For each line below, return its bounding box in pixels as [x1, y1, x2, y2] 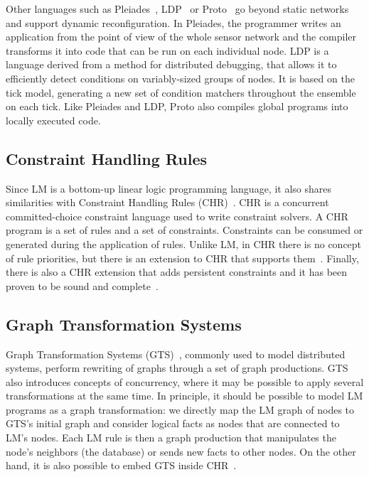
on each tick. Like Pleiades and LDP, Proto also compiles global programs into [6, 99, 348, 114]
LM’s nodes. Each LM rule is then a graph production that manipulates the [6, 430, 336, 445]
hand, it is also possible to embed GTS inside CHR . [6, 458, 237, 473]
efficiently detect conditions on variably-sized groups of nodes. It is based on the [6, 70, 355, 85]
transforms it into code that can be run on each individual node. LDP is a [6, 43, 329, 58]
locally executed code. [6, 112, 101, 127]
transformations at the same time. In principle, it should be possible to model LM [6, 388, 363, 403]
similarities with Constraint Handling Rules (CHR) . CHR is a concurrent [6, 195, 329, 210]
